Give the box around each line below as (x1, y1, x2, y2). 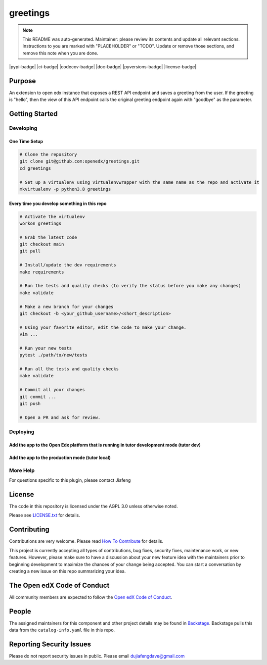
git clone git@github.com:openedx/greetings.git (19, 158, 140, 164)
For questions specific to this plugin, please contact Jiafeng (9, 477, 131, 483)
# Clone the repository (19, 152, 78, 157)
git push (19, 401, 41, 407)
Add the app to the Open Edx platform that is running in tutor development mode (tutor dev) (9, 442, 201, 448)
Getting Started (9, 109, 58, 118)
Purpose (9, 77, 36, 85)
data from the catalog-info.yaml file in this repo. (9, 627, 115, 633)
